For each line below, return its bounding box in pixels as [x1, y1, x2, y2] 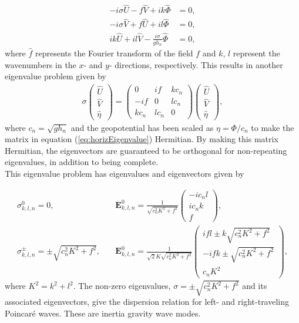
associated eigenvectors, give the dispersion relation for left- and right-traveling [5, 295, 290, 308]
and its [242, 280, 267, 292]
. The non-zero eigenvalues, [73, 280, 171, 292]
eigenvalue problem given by [5, 70, 106, 82]
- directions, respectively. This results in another [109, 58, 283, 70]
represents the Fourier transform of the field [35, 46, 193, 59]
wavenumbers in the [5, 58, 76, 70]
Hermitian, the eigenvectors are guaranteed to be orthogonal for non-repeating [5, 144, 287, 156]
